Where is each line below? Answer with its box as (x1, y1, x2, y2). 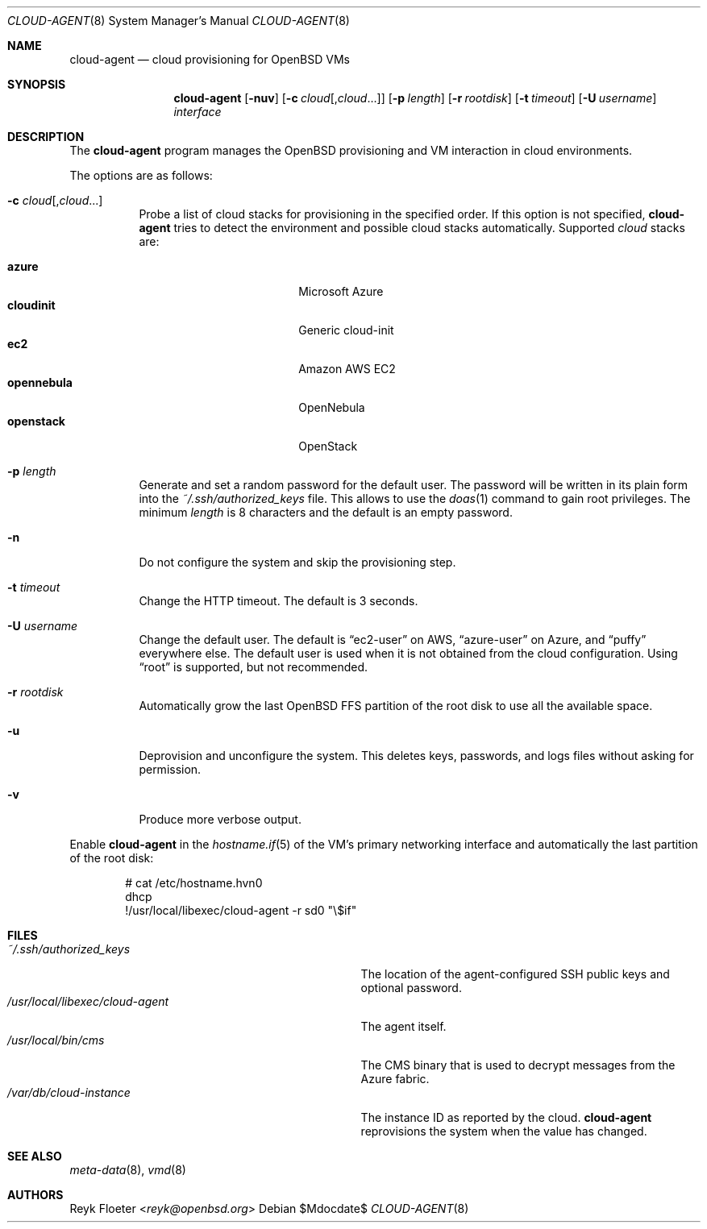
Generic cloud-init (298, 323, 394, 337)
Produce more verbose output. (139, 812, 302, 826)
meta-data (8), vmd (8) (69, 1163, 186, 1177)
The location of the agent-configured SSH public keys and (360, 967, 670, 981)
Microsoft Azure (298, 284, 384, 298)
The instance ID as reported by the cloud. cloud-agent (360, 1111, 652, 1124)
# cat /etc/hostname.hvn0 (125, 876, 263, 890)
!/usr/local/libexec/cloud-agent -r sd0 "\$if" (125, 903, 357, 917)
